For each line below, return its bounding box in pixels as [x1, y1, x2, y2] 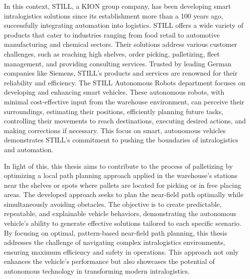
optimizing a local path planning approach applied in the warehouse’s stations [4, 170, 238, 180]
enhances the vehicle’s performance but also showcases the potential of [4, 256, 215, 266]
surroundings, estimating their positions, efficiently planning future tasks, [4, 106, 224, 116]
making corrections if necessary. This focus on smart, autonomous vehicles [4, 125, 226, 135]
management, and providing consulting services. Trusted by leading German [4, 58, 232, 68]
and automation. [4, 144, 54, 154]
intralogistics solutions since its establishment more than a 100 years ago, [4, 10, 223, 20]
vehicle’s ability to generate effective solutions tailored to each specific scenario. [4, 218, 242, 228]
